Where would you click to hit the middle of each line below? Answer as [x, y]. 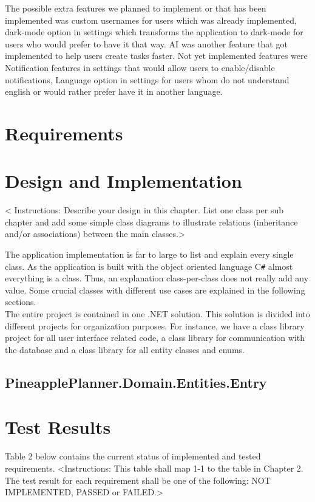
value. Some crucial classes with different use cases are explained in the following [155, 290]
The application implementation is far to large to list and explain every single [149, 254]
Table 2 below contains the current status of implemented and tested [133, 456]
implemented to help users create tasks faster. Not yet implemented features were [156, 56]
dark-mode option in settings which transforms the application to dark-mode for [154, 32]
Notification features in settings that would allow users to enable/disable [140, 67]
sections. [21, 302]
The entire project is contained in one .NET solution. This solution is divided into [157, 314]
